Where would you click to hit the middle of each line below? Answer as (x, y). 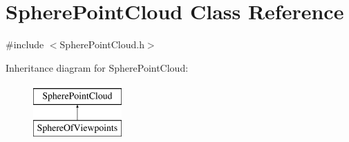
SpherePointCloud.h (102, 44)
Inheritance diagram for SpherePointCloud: (97, 67)
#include (25, 44)
